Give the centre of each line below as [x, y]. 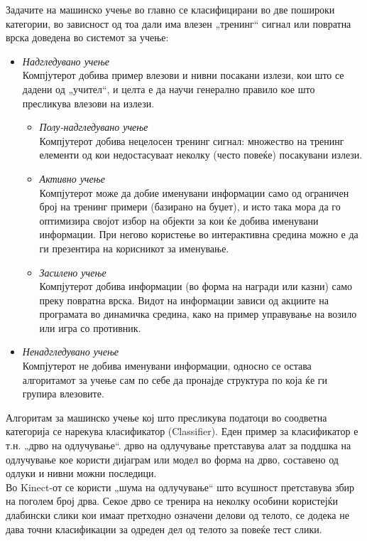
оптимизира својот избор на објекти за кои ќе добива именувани [179, 220]
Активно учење [72, 178]
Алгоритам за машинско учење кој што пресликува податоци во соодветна [166, 417]
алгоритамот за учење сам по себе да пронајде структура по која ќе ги [175, 379]
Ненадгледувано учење [71, 352]
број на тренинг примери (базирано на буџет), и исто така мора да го [190, 207]
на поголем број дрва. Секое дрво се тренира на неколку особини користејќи [172, 501]
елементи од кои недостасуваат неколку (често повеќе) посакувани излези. [201, 155]
